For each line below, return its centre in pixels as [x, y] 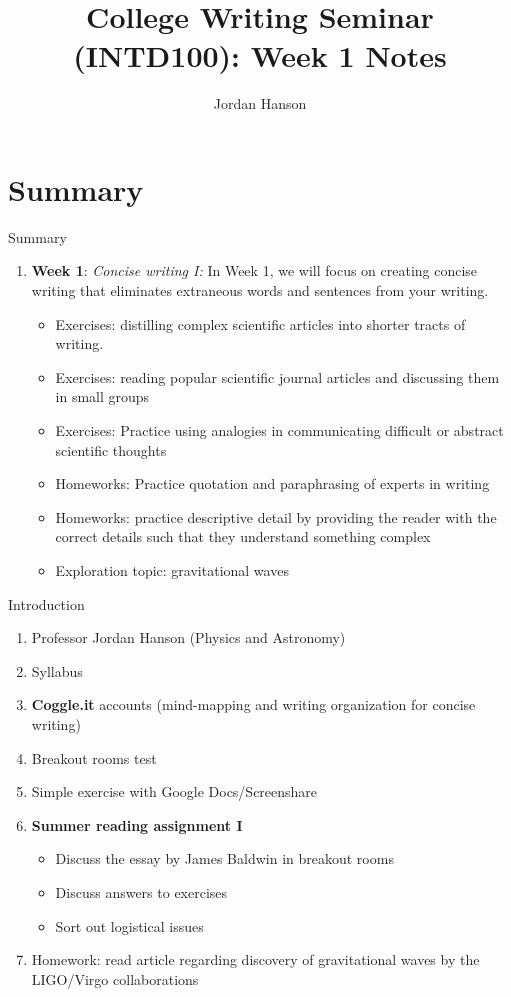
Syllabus [57, 670]
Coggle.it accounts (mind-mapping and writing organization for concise [253, 704]
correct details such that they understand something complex [243, 536]
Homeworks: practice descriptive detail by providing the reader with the [276, 516]
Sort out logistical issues [129, 925]
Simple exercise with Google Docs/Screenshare [174, 791]
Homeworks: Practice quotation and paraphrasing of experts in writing [272, 483]
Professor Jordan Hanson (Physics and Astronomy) [188, 637]
